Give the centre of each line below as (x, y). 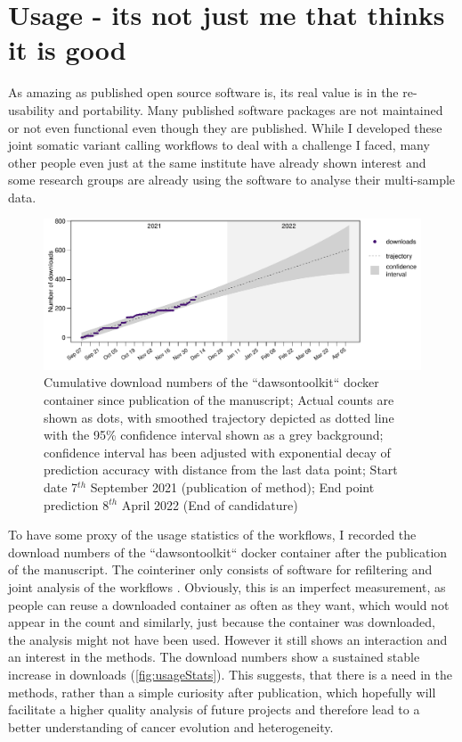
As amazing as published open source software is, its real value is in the (203, 92)
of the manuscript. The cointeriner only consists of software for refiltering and (220, 569)
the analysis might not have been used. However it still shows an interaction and (228, 639)
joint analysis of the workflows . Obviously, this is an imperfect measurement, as (227, 586)
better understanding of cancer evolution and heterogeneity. (171, 726)
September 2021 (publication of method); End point (232, 486)
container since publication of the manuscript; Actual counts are (219, 400)
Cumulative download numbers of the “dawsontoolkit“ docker (211, 382)
